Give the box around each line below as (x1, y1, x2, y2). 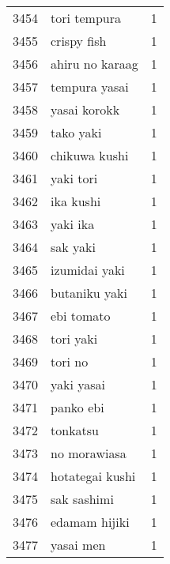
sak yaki (51, 238, 96, 256)
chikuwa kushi (51, 146, 129, 164)
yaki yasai (51, 375, 105, 393)
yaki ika (51, 215, 95, 233)
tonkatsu (51, 421, 100, 439)
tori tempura (51, 9, 122, 27)
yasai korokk (51, 100, 120, 118)
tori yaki (51, 329, 98, 348)
